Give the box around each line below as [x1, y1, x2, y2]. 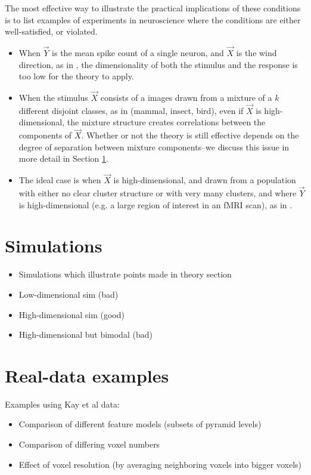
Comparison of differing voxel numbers [18, 438, 160, 451]
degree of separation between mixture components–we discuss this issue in [18, 140, 290, 153]
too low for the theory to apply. [18, 70, 134, 82]
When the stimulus [18, 91, 88, 103]
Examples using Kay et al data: [5, 397, 120, 410]
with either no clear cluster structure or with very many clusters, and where [18, 187, 297, 199]
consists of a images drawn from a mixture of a [100, 91, 272, 103]
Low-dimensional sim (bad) [18, 288, 119, 300]
